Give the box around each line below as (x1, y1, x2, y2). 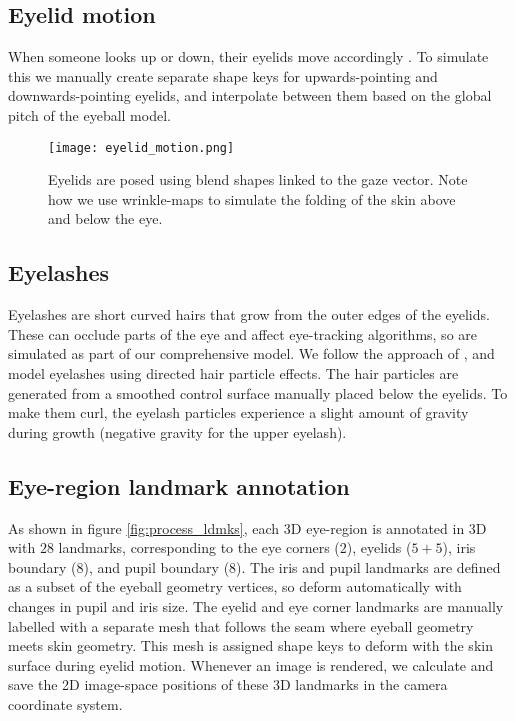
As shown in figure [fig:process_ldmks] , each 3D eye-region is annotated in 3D (8, 517, 487, 538)
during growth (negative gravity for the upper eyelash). (8, 421, 347, 442)
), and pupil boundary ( (83, 556, 230, 577)
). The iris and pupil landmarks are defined (236, 556, 501, 577)
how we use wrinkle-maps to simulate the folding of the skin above (48, 188, 456, 209)
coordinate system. (8, 693, 123, 714)
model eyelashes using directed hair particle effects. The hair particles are (8, 363, 459, 383)
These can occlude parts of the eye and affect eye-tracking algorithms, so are (8, 323, 477, 344)
